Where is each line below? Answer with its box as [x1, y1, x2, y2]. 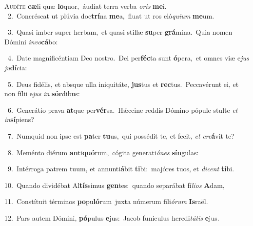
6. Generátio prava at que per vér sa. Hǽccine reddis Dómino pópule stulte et [7, 104, 238, 115]
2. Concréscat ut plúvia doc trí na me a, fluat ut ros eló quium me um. [7, 10, 214, 21]
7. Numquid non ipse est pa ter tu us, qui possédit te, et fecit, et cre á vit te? [7, 130, 234, 141]
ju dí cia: [4, 62, 27, 72]
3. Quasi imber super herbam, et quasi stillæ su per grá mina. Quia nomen [7, 27, 233, 37]
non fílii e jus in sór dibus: [4, 88, 80, 99]
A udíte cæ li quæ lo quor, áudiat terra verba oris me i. [4, 1, 167, 11]
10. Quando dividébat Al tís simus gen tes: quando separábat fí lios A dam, [4, 180, 225, 190]
